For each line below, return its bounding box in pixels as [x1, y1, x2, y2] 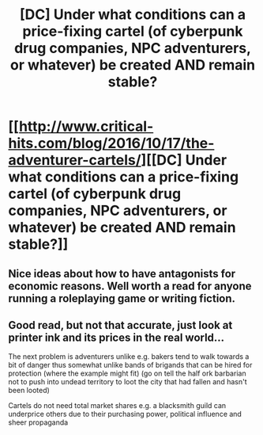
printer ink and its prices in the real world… [8, 330, 225, 344]
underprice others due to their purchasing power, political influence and [8, 410, 242, 419]
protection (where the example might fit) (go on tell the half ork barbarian [8, 368, 246, 378]
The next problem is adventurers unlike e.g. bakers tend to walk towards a [8, 352, 250, 361]
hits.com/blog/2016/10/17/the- [8, 135, 215, 152]
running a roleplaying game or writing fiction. [8, 292, 235, 305]
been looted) [8, 386, 50, 395]
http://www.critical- [18, 117, 154, 135]
